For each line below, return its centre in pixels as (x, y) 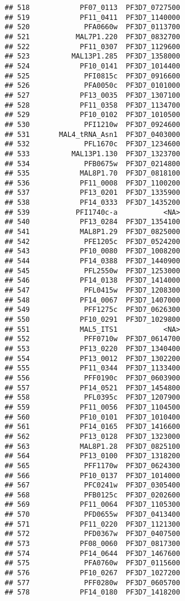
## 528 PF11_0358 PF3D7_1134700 (92, 105)
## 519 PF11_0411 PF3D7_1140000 (92, 17)
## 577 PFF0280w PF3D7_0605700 (92, 583)
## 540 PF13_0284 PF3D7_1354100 (92, 222)
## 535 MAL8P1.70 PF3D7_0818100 (92, 174)
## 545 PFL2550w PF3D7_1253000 (92, 271)
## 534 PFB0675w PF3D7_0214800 (92, 164)
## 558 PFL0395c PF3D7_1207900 (92, 398)
